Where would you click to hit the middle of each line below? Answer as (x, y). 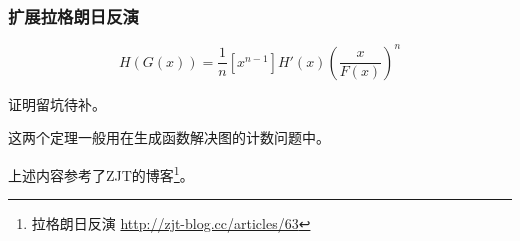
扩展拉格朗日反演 (73, 15)
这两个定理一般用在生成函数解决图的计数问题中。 (169, 137)
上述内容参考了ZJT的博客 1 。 (101, 173)
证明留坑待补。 (57, 103)
